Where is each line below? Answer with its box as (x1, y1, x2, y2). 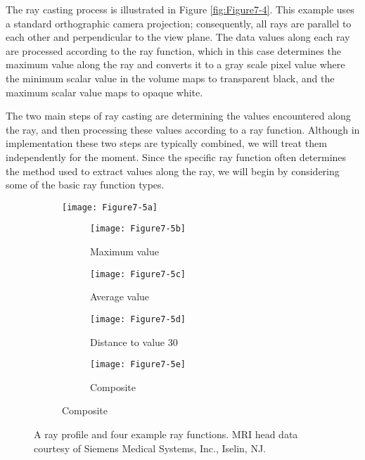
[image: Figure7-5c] (90, 269, 186, 279)
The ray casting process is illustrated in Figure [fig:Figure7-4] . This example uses (6, 2, 354, 16)
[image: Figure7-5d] (90, 314, 186, 324)
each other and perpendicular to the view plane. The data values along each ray (6, 30, 350, 44)
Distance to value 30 (90, 334, 178, 349)
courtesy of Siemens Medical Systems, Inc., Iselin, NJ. (34, 440, 266, 455)
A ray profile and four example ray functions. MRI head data (34, 426, 298, 441)
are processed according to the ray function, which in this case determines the (6, 43, 341, 58)
